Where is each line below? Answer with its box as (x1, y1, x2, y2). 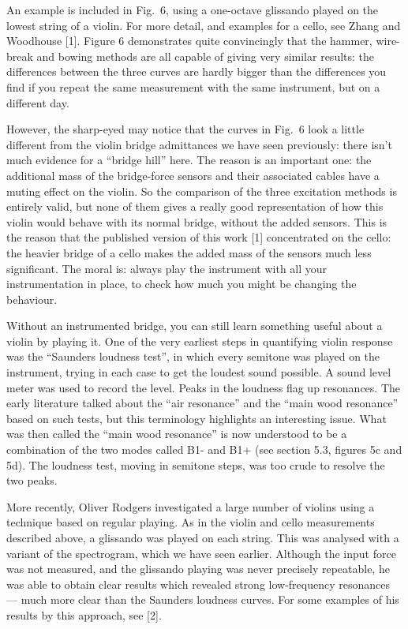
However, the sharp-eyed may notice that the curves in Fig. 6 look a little (6, 121, 365, 137)
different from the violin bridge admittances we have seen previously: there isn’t (6, 136, 392, 152)
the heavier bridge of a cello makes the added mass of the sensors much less (6, 244, 372, 260)
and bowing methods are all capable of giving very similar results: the (36, 47, 375, 64)
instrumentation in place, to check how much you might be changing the (6, 275, 357, 292)
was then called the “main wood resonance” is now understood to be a (6, 425, 347, 442)
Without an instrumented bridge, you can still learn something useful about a (6, 317, 383, 334)
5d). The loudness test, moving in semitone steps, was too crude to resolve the (6, 456, 385, 473)
